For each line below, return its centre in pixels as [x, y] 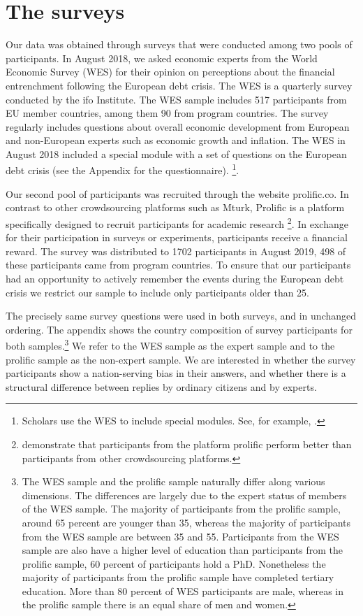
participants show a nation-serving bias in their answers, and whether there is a [176, 373]
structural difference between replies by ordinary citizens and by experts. [161, 386]
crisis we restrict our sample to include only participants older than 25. [158, 292]
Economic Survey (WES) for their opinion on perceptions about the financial [170, 72]
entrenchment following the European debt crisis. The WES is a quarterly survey [179, 85]
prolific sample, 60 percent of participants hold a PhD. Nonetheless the [174, 563]
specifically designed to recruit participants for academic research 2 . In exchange [177, 222]
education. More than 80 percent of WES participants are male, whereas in [183, 590]
